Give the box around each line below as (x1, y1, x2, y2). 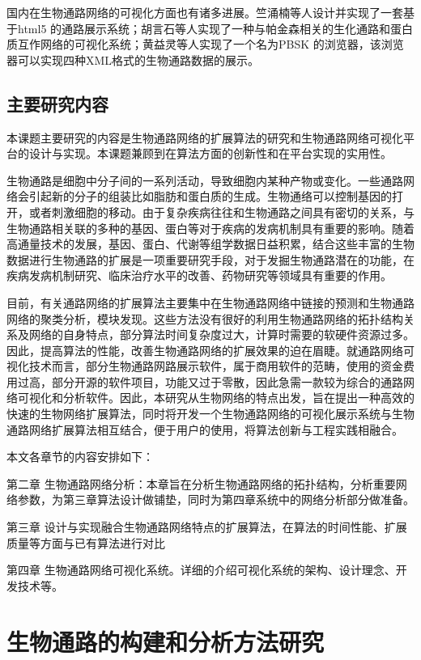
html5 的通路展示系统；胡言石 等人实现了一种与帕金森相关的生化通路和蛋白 (17, 19, 414, 36)
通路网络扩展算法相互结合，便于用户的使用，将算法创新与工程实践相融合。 (6, 421, 403, 438)
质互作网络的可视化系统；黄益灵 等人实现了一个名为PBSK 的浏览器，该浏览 (6, 36, 404, 53)
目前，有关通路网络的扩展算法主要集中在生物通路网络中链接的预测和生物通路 (6, 294, 415, 311)
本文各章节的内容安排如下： (6, 448, 154, 465)
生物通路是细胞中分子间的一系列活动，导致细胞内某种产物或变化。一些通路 (6, 171, 403, 188)
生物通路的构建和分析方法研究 (6, 624, 325, 658)
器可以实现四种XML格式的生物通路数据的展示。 (6, 51, 260, 68)
